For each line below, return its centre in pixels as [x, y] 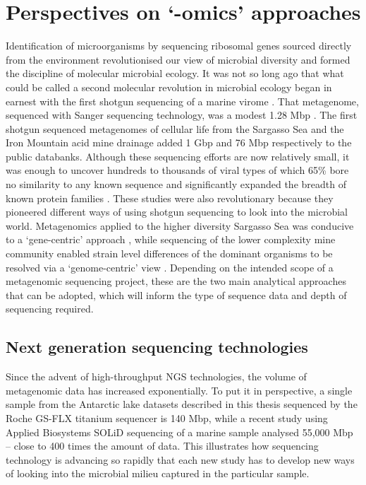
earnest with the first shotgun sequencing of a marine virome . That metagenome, [182, 101]
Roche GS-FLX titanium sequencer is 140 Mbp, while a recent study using [167, 417]
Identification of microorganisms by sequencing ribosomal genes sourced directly [179, 46]
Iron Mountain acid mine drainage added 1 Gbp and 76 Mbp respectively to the [179, 142]
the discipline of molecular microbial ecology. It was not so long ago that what [175, 73]
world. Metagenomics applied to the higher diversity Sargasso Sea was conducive [180, 225]
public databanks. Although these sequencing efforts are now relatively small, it [178, 156]
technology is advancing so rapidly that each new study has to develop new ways [180, 459]
